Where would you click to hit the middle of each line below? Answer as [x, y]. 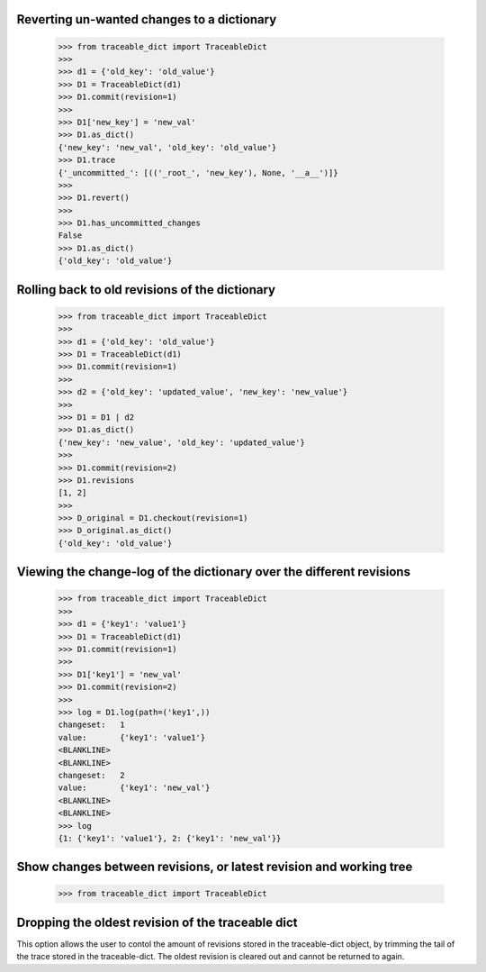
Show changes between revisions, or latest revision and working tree [215, 867]
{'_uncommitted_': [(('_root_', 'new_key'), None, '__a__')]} [198, 173]
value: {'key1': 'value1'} [132, 737]
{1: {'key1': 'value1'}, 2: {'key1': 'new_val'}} [170, 838]
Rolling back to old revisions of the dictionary [146, 290]
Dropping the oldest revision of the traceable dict [157, 922]
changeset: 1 [91, 725]
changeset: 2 [91, 775]
